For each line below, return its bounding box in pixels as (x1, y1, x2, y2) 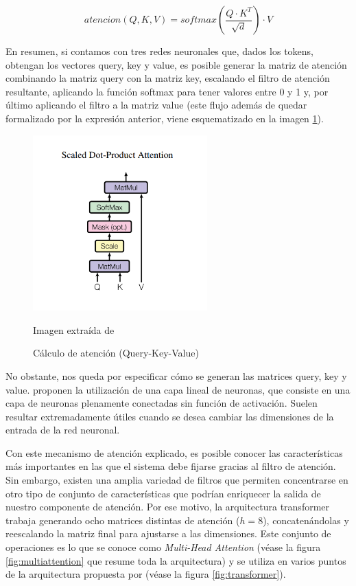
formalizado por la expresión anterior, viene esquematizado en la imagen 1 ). (5, 111, 324, 125)
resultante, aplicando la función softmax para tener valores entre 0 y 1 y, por (5, 84, 329, 98)
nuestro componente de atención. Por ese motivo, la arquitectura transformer (5, 499, 330, 514)
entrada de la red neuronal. (5, 422, 120, 437)
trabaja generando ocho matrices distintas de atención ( (5, 512, 240, 527)
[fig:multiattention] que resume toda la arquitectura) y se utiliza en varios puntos (5, 553, 346, 567)
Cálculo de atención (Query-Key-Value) (33, 346, 199, 360)
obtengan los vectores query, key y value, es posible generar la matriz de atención (5, 57, 347, 71)
